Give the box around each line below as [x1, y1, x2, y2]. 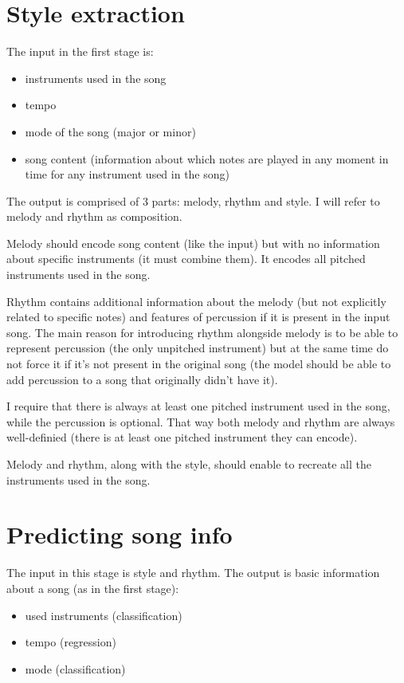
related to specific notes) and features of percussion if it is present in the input [6, 308, 390, 325]
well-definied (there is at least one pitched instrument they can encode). [6, 429, 358, 446]
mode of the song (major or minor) [25, 123, 196, 139]
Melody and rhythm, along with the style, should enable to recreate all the [6, 456, 372, 472]
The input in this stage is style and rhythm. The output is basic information [6, 564, 380, 581]
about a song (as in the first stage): [6, 579, 179, 596]
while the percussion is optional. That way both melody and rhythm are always [6, 413, 395, 430]
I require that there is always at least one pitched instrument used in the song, [6, 398, 390, 414]
